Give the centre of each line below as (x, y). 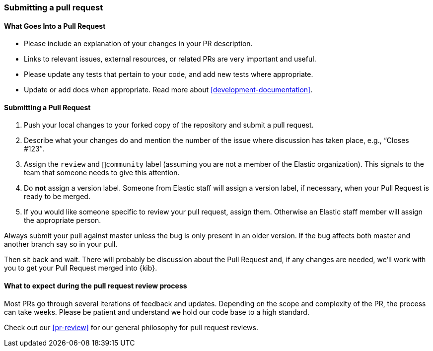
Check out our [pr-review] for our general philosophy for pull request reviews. (131, 327)
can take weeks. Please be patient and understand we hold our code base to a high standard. (157, 312)
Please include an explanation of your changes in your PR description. (138, 44)
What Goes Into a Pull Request (55, 26)
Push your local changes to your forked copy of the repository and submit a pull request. (169, 125)
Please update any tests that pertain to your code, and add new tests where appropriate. (169, 74)
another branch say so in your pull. (61, 244)
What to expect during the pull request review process (96, 286)
